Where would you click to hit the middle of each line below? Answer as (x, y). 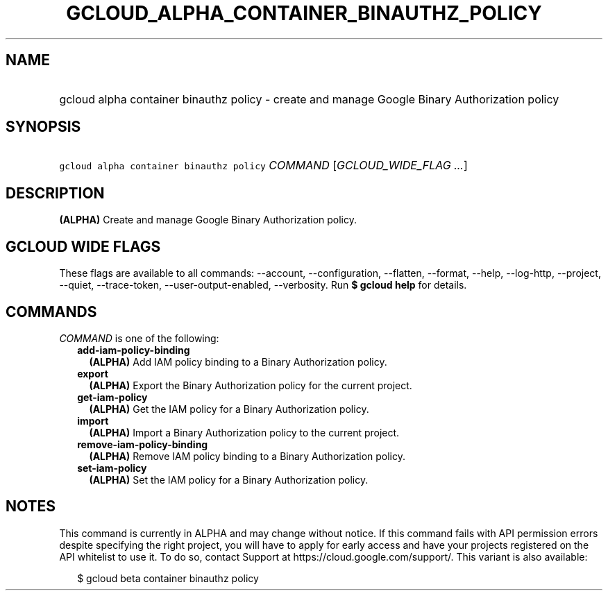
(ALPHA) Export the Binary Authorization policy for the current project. (251, 385)
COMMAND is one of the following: (139, 338)
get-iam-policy (112, 397)
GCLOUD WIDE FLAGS (83, 246)
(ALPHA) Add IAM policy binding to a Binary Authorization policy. (238, 361)
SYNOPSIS (43, 127)
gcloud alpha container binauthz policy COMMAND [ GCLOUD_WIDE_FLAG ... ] (263, 165)
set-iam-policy (112, 468)
